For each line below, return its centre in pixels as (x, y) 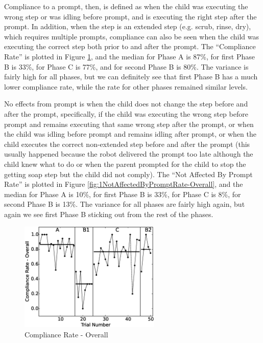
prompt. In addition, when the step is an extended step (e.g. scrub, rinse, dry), (128, 26)
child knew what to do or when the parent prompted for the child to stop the (125, 164)
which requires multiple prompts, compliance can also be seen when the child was (132, 36)
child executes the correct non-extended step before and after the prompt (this (127, 144)
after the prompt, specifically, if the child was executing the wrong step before (126, 113)
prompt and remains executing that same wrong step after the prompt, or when (129, 124)
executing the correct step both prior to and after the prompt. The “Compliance (130, 46)
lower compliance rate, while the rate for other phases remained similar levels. (126, 86)
